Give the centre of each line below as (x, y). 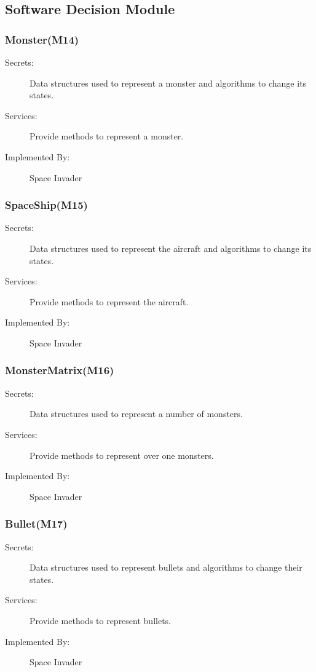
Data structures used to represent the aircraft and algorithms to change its (171, 248)
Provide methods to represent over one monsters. (122, 455)
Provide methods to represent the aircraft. (109, 301)
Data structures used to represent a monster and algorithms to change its (168, 83)
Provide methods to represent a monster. (107, 136)
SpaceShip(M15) (46, 205)
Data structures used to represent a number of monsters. (136, 414)
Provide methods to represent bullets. (100, 620)
